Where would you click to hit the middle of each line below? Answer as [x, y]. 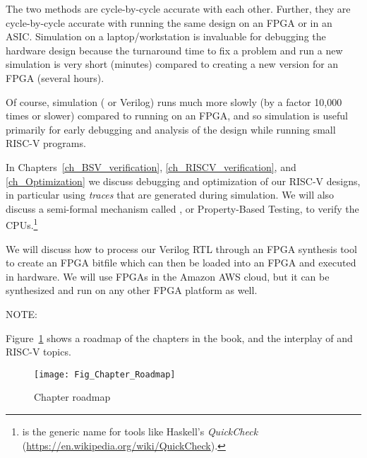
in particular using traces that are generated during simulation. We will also [170, 195]
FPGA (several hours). [55, 77]
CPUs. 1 [22, 224]
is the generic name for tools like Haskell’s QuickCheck [140, 431]
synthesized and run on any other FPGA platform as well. [132, 290]
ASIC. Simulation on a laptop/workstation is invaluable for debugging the [166, 36]
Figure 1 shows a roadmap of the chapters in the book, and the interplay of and [179, 337]
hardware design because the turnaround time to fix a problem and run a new [174, 50]
